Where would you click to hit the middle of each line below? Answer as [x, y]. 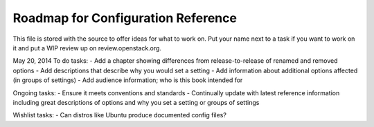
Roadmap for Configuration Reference [125, 18]
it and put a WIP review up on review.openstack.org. [87, 48]
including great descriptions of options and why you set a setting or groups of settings [136, 102]
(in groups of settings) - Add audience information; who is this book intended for [128, 80]
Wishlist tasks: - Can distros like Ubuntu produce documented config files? [119, 115]
